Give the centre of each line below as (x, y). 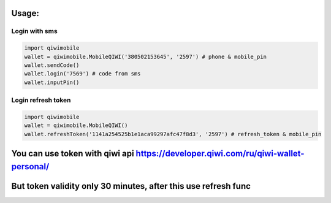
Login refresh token (41, 100)
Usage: (25, 13)
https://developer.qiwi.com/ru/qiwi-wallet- (220, 154)
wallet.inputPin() (52, 82)
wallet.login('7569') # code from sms (82, 74)
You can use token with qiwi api (73, 154)
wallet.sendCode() (52, 65)
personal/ (30, 167)
